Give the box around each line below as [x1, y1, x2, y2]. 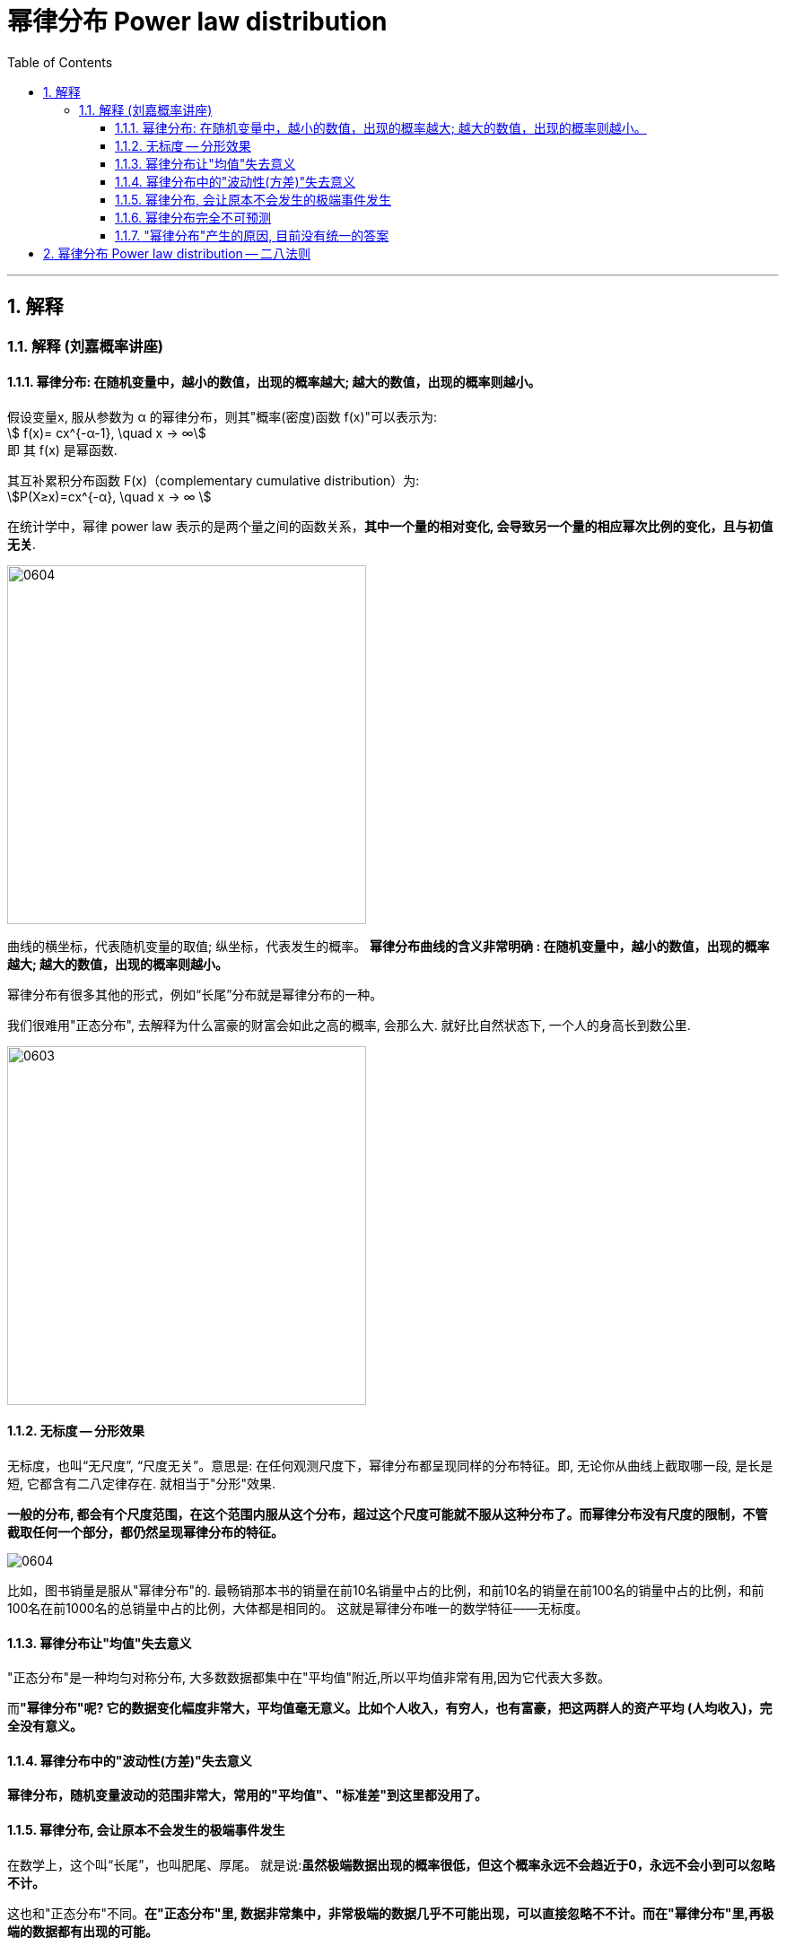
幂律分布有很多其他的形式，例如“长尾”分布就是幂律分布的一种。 [7, 986, 383, 1002]
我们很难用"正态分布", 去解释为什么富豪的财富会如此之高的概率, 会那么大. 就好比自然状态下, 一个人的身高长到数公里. [7, 1017, 691, 1033]
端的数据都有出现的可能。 [7, 1923, 158, 1939]
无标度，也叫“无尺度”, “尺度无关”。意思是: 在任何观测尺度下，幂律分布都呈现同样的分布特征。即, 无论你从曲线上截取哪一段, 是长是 [7, 1458, 773, 1474]
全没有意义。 [7, 1718, 83, 1734]
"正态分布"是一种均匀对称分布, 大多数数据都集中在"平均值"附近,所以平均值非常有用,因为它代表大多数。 [7, 1670, 611, 1686]
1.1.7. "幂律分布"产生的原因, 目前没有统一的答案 [115, 227, 389, 243]
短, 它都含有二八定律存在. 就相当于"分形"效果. [7, 1476, 276, 1492]
